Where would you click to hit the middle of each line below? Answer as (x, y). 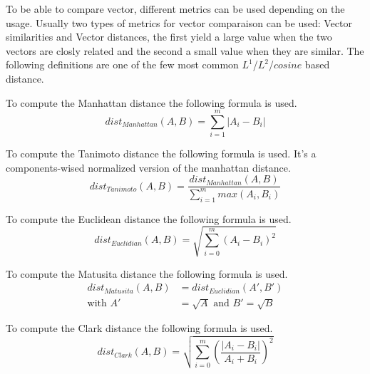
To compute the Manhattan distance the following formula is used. (151, 102)
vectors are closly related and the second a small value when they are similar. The (185, 50)
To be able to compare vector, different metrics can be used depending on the (175, 9)
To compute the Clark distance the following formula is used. (139, 328)
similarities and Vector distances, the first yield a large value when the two (169, 37)
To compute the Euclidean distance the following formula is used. (149, 218)
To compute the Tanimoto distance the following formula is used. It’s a (161, 154)
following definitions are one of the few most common (122, 64)
